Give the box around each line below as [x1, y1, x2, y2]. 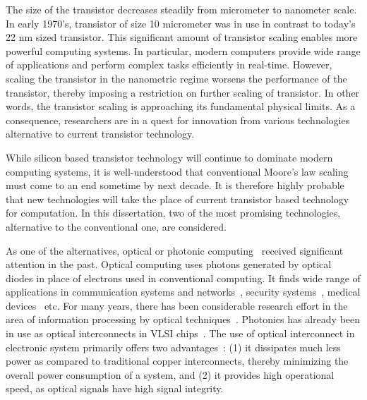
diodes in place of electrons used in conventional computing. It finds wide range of [6, 270, 361, 285]
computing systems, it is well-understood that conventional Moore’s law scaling [6, 164, 349, 178]
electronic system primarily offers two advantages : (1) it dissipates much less [6, 339, 341, 354]
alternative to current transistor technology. [6, 126, 195, 141]
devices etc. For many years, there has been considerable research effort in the [6, 298, 348, 313]
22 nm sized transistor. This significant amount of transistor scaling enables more [6, 30, 358, 44]
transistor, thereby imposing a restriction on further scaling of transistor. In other [6, 85, 360, 99]
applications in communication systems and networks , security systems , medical [6, 284, 361, 299]
